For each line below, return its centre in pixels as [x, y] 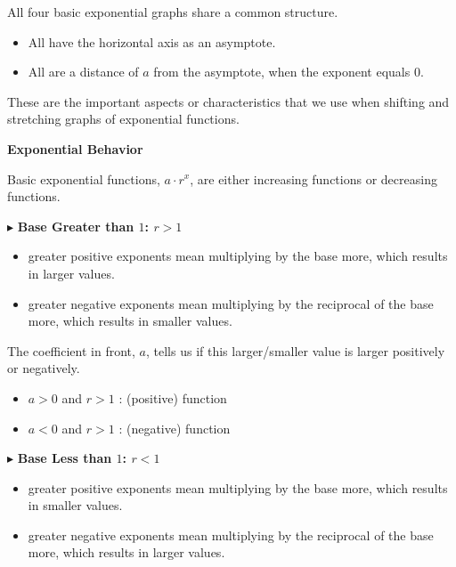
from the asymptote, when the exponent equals [282, 72]
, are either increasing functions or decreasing [313, 178]
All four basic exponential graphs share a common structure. [173, 12]
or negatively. [44, 368]
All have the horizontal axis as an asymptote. [152, 41]
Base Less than [65, 458]
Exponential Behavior [75, 148]
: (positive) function [173, 397]
